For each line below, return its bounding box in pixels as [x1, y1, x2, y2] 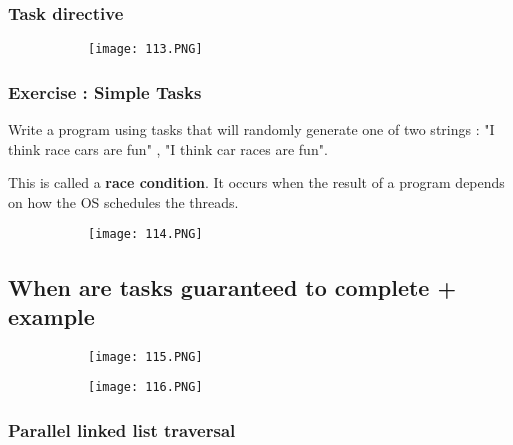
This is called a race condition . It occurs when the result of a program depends [8, 172, 505, 193]
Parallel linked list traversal [8, 417, 236, 442]
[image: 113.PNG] [88, 42, 203, 57]
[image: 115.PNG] [88, 349, 203, 364]
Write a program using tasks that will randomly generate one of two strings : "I [8, 119, 495, 140]
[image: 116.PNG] [88, 380, 203, 395]
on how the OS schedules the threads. [8, 191, 239, 212]
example [8, 300, 95, 331]
